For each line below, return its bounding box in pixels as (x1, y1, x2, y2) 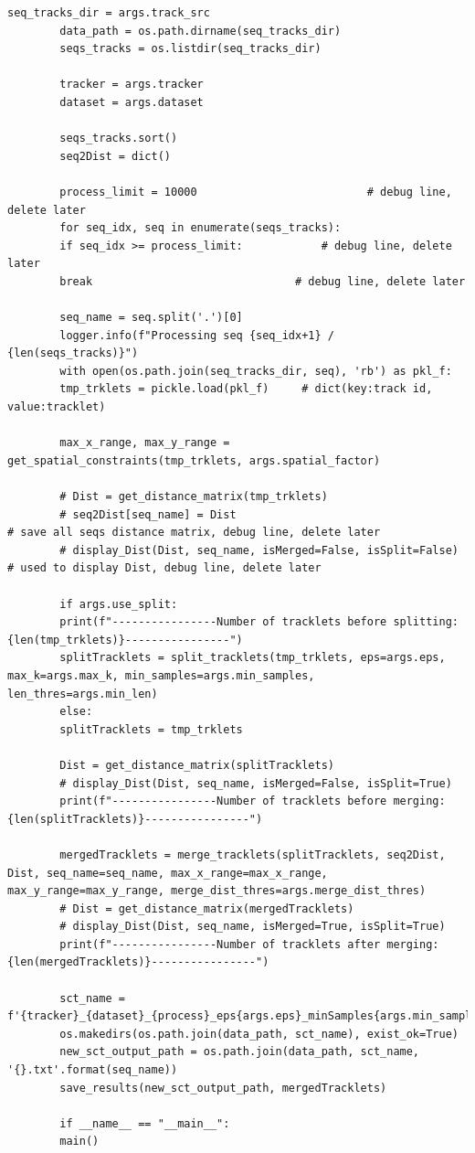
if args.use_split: (59, 597, 178, 611)
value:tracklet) (7, 400, 106, 414)
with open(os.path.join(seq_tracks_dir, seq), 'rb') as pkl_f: (59, 364, 452, 378)
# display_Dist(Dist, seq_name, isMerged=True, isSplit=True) (59, 920, 446, 934)
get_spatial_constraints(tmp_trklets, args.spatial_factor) (7, 454, 381, 467)
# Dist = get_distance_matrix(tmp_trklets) (59, 490, 328, 504)
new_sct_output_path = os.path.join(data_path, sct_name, (59, 1045, 420, 1059)
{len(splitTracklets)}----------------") (7, 812, 263, 826)
